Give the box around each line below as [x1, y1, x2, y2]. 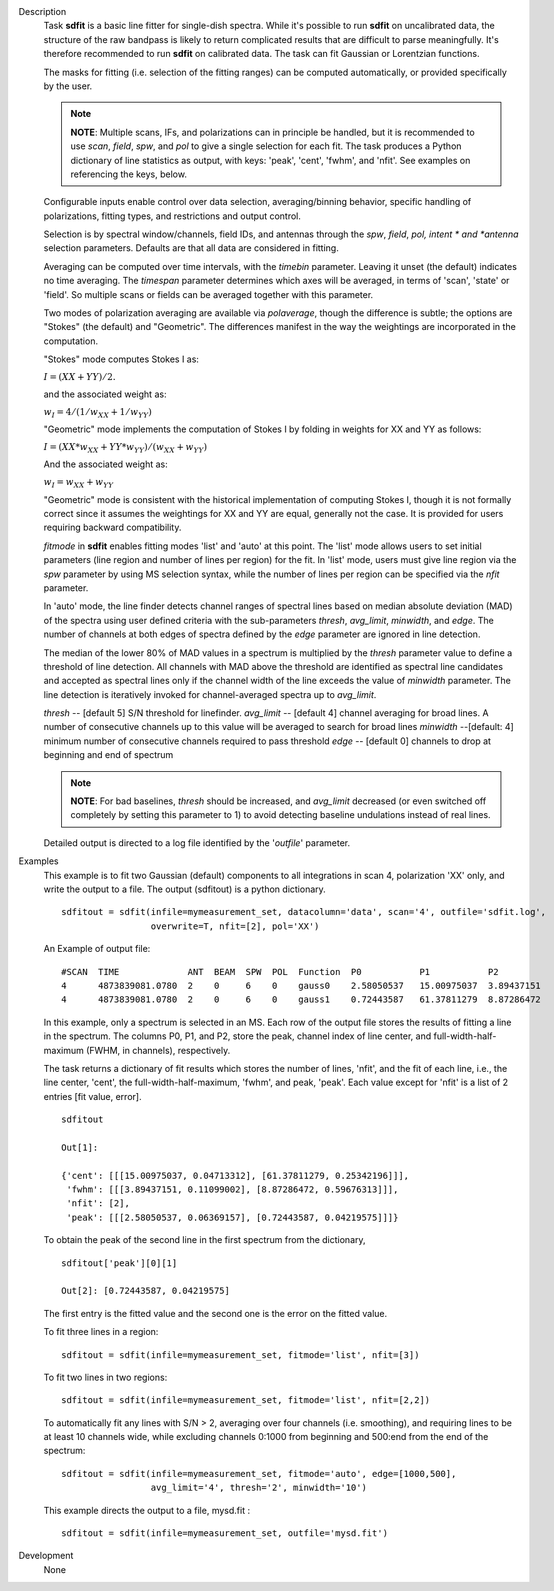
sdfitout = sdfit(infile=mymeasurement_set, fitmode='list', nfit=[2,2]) [61, 1395, 431, 1406]
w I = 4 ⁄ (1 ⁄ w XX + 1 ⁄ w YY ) [43, 406, 152, 420]
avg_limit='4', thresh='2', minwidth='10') [150, 1482, 367, 1494]
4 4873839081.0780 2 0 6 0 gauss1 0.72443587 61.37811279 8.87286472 [61, 994, 542, 1005]
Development [18, 1550, 74, 1562]
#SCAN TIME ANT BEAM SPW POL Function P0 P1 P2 [61, 966, 499, 977]
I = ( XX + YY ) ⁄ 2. [43, 371, 116, 382]
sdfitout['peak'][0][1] [61, 1257, 178, 1269]
